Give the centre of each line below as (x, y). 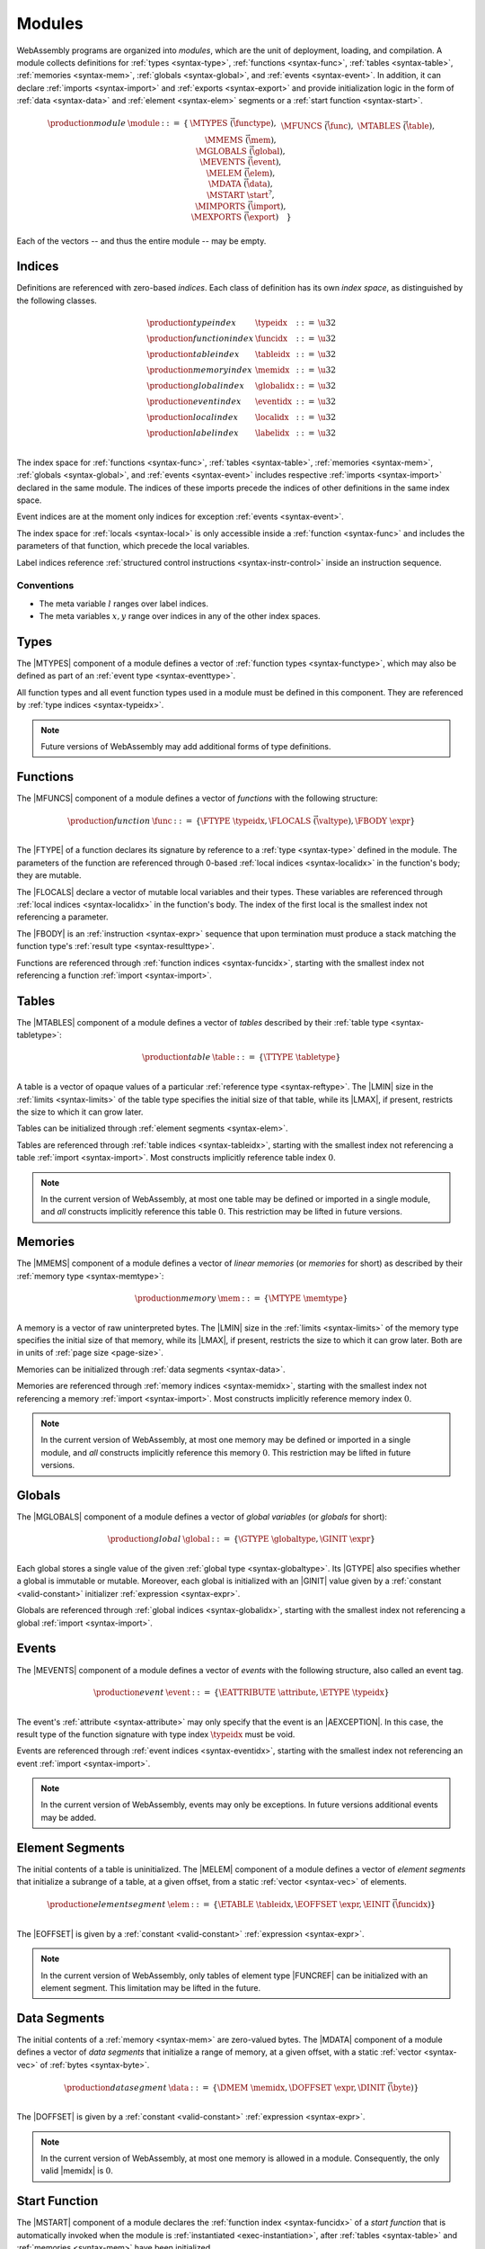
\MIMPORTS (220, 206)
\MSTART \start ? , (241, 194)
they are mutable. (49, 875)
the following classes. (57, 300)
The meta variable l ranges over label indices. (123, 604)
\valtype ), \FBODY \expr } (366, 820)
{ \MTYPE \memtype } (306, 1298)
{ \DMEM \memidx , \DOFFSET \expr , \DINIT (299, 2088)
